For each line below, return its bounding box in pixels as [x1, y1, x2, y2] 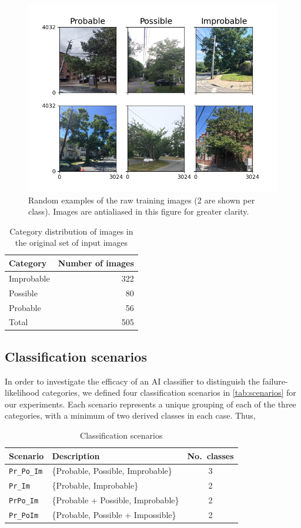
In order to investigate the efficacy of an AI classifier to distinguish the [5, 375, 260, 387]
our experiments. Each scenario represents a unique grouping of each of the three [5, 397, 296, 410]
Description [52, 449, 100, 462]
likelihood [5, 386, 40, 399]
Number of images [58, 256, 134, 269]
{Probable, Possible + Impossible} [52, 509, 176, 521]
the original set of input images [15, 236, 128, 249]
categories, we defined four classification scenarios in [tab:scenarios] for [42, 386, 296, 399]
